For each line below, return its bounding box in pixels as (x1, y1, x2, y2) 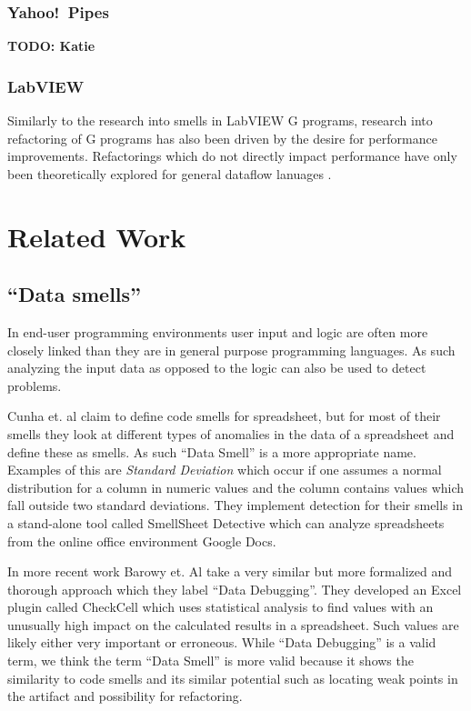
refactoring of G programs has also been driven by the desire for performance (7, 128, 437, 147)
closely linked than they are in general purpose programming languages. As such (7, 340, 456, 359)
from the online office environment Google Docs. (7, 531, 276, 550)
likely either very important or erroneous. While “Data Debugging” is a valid (7, 633, 436, 652)
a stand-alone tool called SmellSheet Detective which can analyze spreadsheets (7, 513, 445, 532)
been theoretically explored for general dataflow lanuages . (7, 164, 332, 183)
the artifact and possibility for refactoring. (7, 686, 243, 706)
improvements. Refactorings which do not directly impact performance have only (7, 146, 457, 165)
